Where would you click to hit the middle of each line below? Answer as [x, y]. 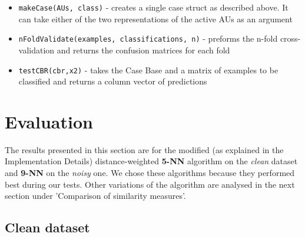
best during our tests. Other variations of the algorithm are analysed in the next [150, 184]
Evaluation [49, 121]
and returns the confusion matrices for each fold [143, 50]
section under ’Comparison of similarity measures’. [95, 196]
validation [37, 50]
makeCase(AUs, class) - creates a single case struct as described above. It [153, 7]
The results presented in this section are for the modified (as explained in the [144, 149]
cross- [290, 38]
